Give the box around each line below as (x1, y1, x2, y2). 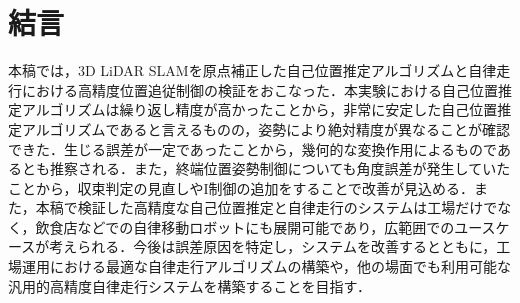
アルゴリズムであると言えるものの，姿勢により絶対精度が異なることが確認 (21, 118, 510, 139)
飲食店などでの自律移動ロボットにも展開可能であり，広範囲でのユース (35, 216, 496, 237)
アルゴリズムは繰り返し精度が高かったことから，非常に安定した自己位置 (21, 99, 498, 120)
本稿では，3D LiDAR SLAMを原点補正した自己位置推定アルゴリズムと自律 (8, 60, 497, 81)
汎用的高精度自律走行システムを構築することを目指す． (8, 275, 372, 296)
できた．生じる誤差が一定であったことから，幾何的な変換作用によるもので (8, 138, 497, 159)
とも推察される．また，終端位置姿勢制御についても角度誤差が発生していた (21, 158, 511, 179)
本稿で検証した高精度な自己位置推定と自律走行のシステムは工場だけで (35, 197, 498, 218)
